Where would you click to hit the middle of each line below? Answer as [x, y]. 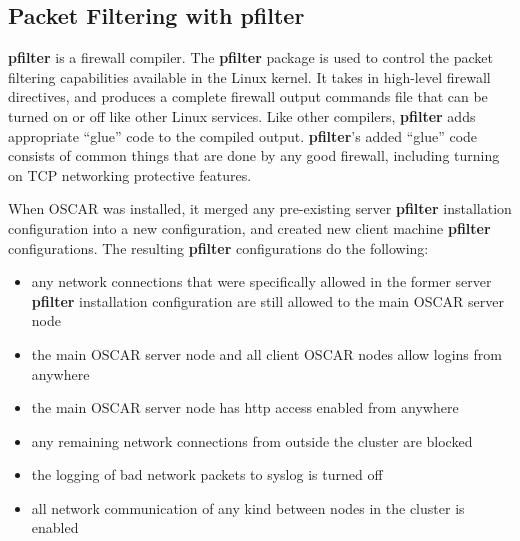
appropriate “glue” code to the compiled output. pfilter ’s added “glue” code [243, 135]
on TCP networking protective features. [130, 174]
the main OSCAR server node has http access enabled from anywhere [245, 407]
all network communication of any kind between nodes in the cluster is [248, 507]
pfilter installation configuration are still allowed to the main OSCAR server [267, 300]
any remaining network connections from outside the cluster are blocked [252, 440]
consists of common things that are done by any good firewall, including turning [254, 155]
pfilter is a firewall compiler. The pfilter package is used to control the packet [250, 57]
